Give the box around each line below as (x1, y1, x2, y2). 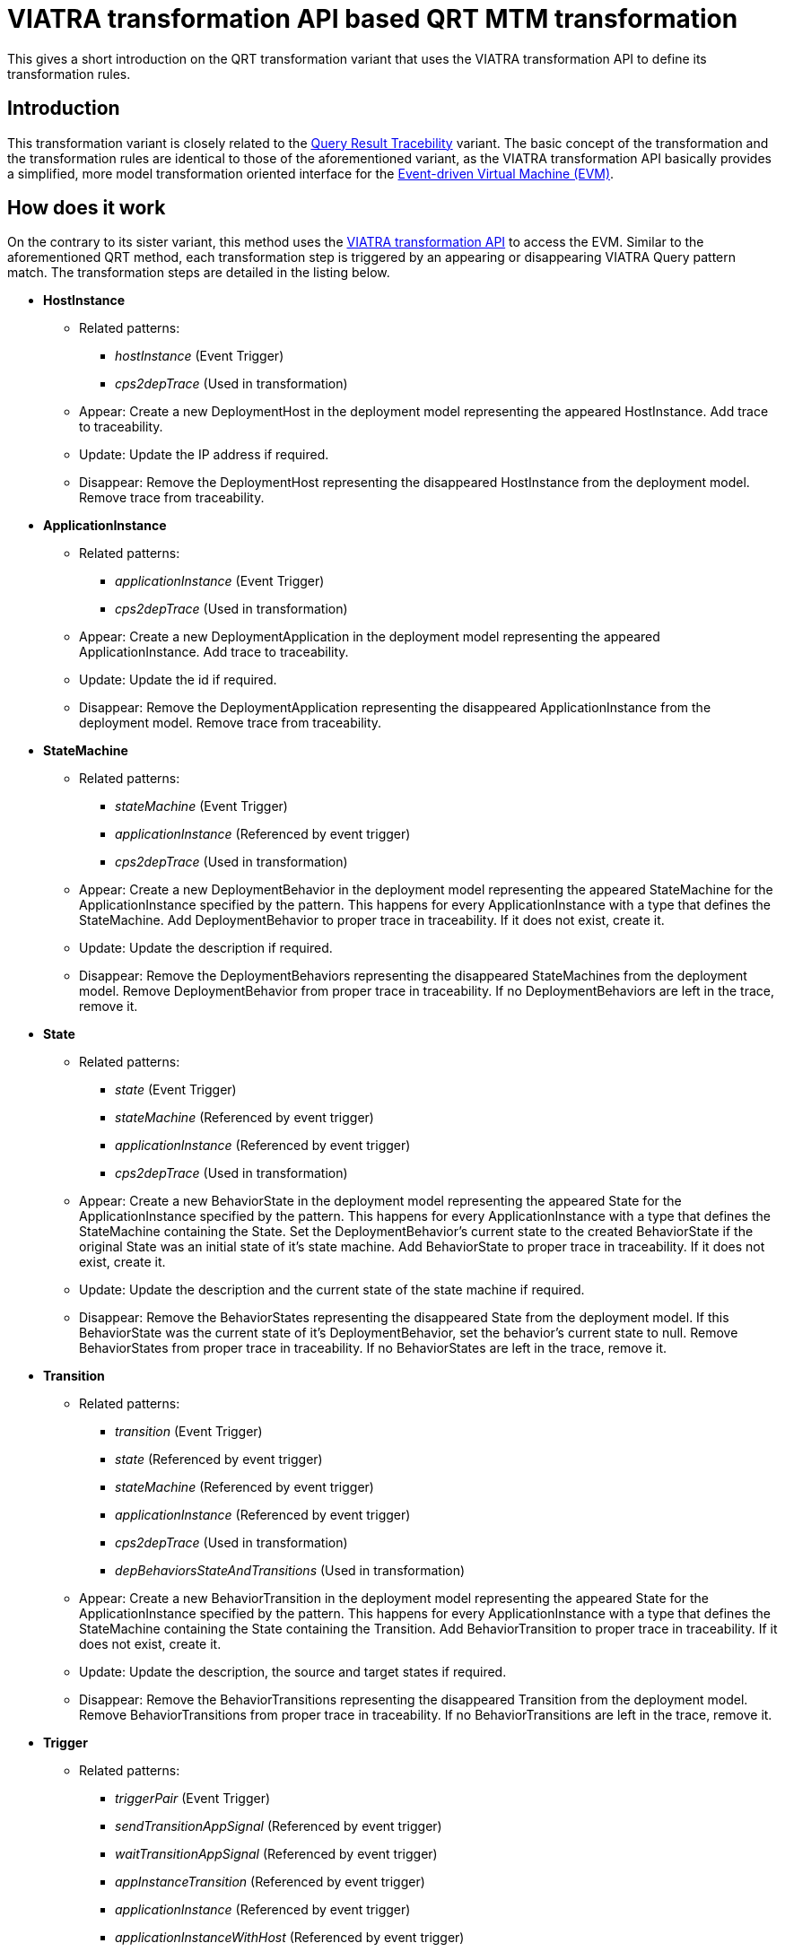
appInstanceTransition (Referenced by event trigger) (115, 1874, 425, 1890)
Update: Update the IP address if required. (79, 447, 329, 463)
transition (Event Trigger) (115, 1424, 263, 1440)
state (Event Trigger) (115, 1082, 237, 1098)
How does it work (7, 196, 166, 220)
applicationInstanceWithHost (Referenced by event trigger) (115, 1930, 465, 1946)
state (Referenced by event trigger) (115, 1451, 323, 1468)
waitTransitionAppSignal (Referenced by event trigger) (115, 1846, 438, 1862)
